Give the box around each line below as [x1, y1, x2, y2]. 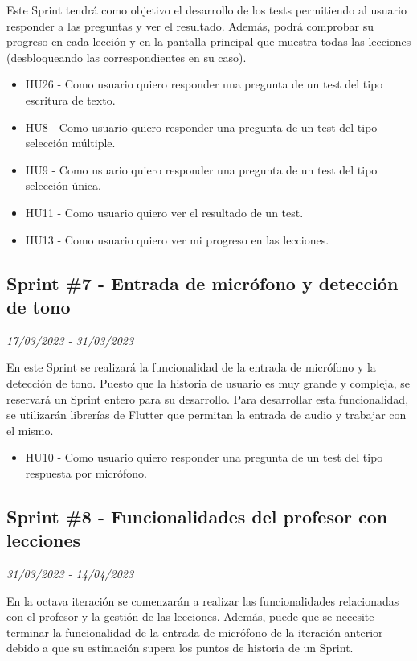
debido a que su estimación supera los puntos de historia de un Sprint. [6, 639, 354, 656]
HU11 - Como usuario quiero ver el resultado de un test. [25, 203, 304, 220]
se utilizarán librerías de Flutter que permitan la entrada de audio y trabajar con [6, 406, 407, 423]
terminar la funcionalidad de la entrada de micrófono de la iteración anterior [6, 623, 383, 640]
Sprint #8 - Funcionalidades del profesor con [6, 503, 388, 528]
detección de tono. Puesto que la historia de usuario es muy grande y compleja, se [6, 374, 410, 391]
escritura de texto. [25, 91, 116, 108]
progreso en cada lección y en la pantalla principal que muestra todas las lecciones [6, 33, 411, 50]
